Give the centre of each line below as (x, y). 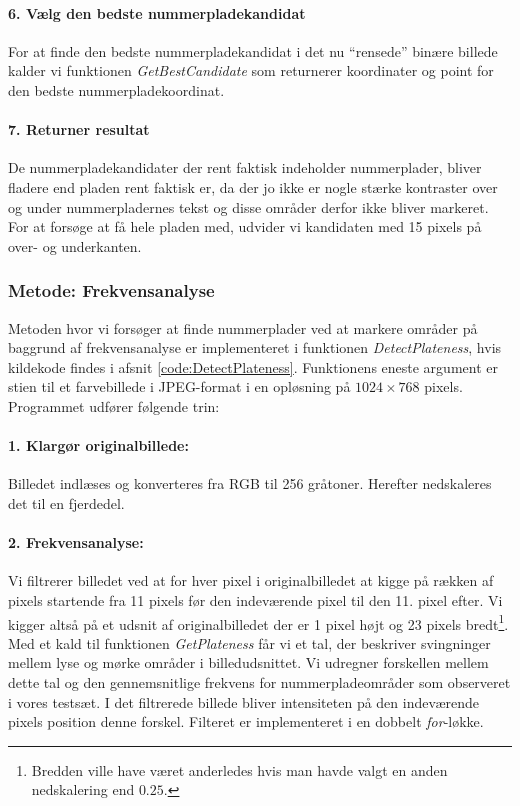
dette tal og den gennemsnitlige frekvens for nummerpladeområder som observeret (259, 681)
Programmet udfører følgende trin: (114, 405)
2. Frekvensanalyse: (76, 542)
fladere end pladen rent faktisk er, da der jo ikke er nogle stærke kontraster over (253, 186)
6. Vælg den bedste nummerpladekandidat (157, 12)
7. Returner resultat (79, 129)
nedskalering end (83, 789)
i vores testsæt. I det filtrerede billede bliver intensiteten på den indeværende (244, 701)
